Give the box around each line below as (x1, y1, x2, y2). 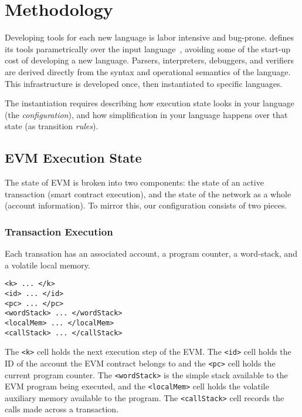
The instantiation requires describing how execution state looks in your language (5, 97, 294, 109)
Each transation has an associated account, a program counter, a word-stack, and (5, 247, 297, 260)
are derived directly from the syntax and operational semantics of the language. (5, 65, 291, 78)
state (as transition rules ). (5, 120, 99, 132)
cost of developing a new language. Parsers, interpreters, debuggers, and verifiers (5, 54, 294, 66)
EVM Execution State (5, 149, 142, 167)
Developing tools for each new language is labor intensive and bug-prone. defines (5, 31, 294, 43)
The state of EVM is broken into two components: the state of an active (5, 176, 264, 189)
